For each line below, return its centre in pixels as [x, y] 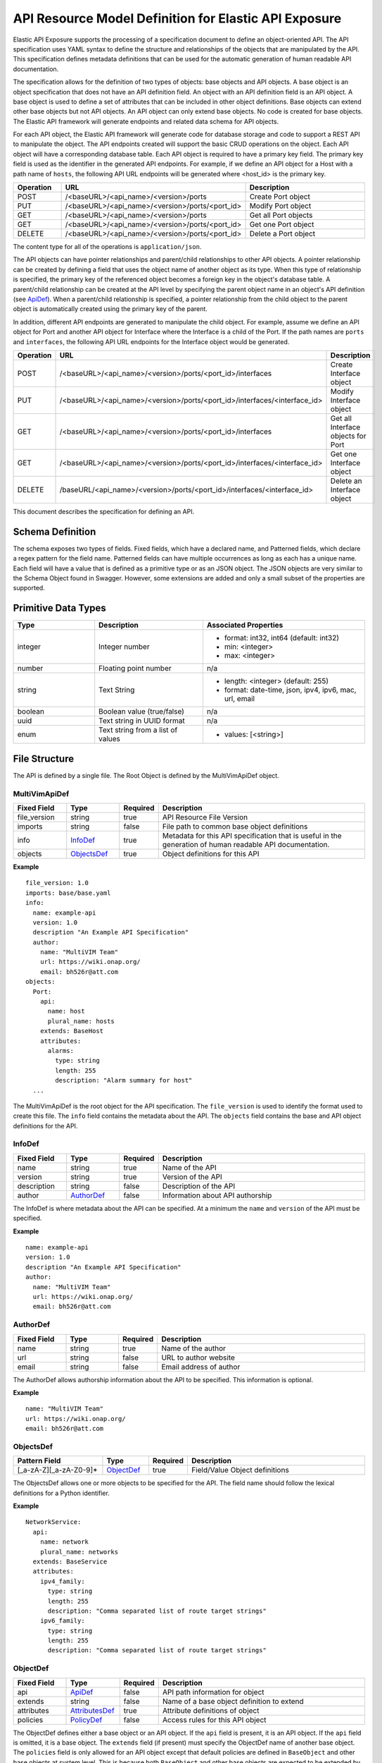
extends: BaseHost [72, 1031]
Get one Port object [282, 224]
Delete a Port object [282, 234]
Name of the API [190, 1167]
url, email [240, 699]
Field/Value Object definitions [240, 1470]
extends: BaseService [70, 1561]
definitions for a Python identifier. [62, 1493]
